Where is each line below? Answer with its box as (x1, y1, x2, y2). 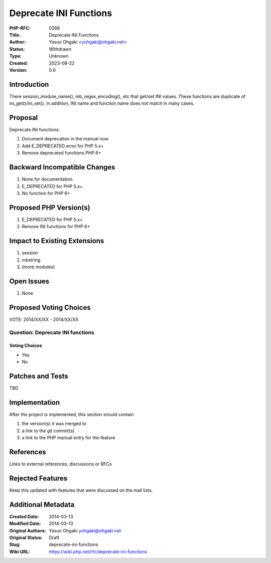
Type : (9, 53, 22, 59)
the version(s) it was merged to (22, 421, 87, 427)
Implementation (9, 398, 60, 407)
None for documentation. (22, 176, 74, 182)
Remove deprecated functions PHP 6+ (22, 150, 101, 156)
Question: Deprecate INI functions (9, 329, 95, 336)
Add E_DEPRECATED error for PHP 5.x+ (22, 143, 104, 149)
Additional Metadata (9, 500, 75, 509)
